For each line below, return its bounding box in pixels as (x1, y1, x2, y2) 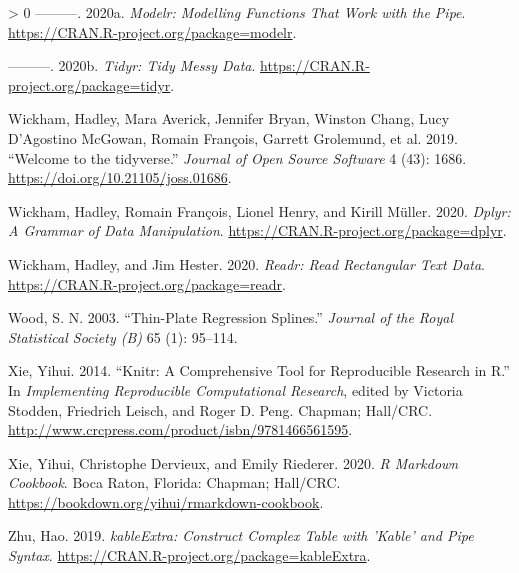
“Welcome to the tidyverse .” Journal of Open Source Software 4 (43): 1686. (8, 147, 467, 168)
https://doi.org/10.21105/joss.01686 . (8, 167, 232, 188)
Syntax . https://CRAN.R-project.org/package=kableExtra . (8, 545, 371, 566)
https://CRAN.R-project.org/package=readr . (8, 273, 286, 294)
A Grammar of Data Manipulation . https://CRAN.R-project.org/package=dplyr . (8, 220, 507, 241)
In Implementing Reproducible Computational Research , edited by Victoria (8, 379, 463, 400)
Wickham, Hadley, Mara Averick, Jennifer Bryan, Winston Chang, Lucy (8, 108, 450, 129)
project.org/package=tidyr (8, 74, 171, 95)
